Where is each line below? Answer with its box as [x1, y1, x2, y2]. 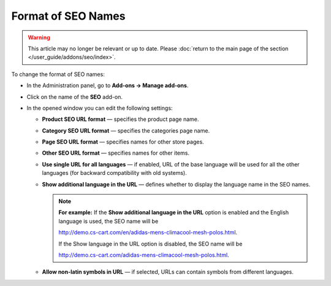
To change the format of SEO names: [11, 71, 105, 78]
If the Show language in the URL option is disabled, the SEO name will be [58, 240, 243, 247]
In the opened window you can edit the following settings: [26, 104, 173, 112]
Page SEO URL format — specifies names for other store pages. [42, 138, 205, 145]
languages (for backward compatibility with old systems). [42, 169, 187, 177]
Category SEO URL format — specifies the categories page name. [42, 126, 210, 134]
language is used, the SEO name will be [58, 217, 159, 225]
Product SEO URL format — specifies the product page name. [42, 115, 199, 123]
